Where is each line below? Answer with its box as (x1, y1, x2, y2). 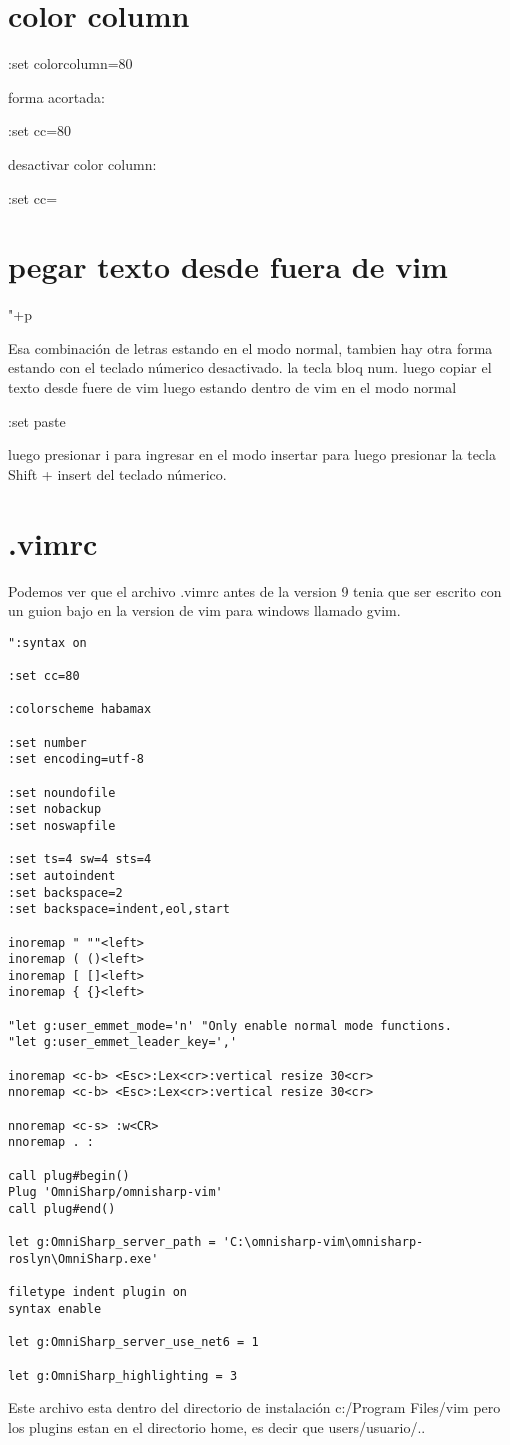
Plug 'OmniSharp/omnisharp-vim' (8, 1185, 223, 1200)
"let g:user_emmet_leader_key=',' (8, 1035, 238, 1050)
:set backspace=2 (8, 885, 123, 900)
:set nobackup (8, 802, 102, 817)
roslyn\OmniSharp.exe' (8, 1251, 159, 1266)
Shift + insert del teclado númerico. (8, 463, 227, 484)
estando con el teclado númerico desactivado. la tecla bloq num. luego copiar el (8, 357, 492, 378)
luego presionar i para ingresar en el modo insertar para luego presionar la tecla (8, 444, 496, 465)
